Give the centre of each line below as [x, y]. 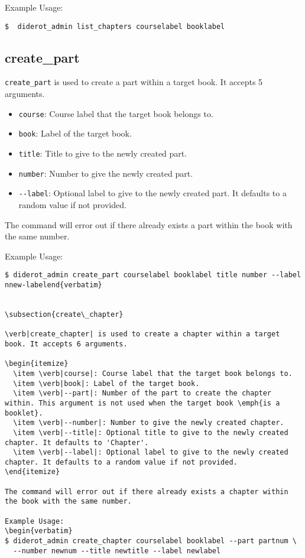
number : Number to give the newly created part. [106, 173]
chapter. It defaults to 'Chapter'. [77, 442]
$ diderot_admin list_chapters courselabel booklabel [115, 26]
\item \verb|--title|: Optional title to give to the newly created [151, 432]
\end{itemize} [33, 472]
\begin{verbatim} [39, 531]
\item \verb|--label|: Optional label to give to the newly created [151, 452]
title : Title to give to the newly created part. [103, 153]
